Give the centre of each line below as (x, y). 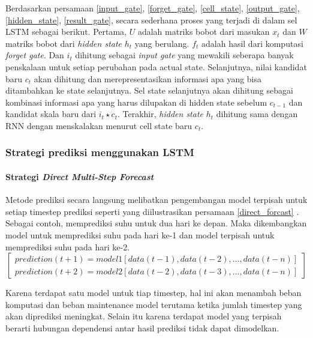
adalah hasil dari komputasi (252, 43)
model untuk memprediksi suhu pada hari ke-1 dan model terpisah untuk (140, 234)
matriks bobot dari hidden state (64, 43)
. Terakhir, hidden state (160, 114)
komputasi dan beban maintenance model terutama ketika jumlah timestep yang (154, 304)
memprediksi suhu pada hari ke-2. (68, 246)
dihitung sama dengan (257, 114)
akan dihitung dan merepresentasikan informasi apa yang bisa (148, 78)
